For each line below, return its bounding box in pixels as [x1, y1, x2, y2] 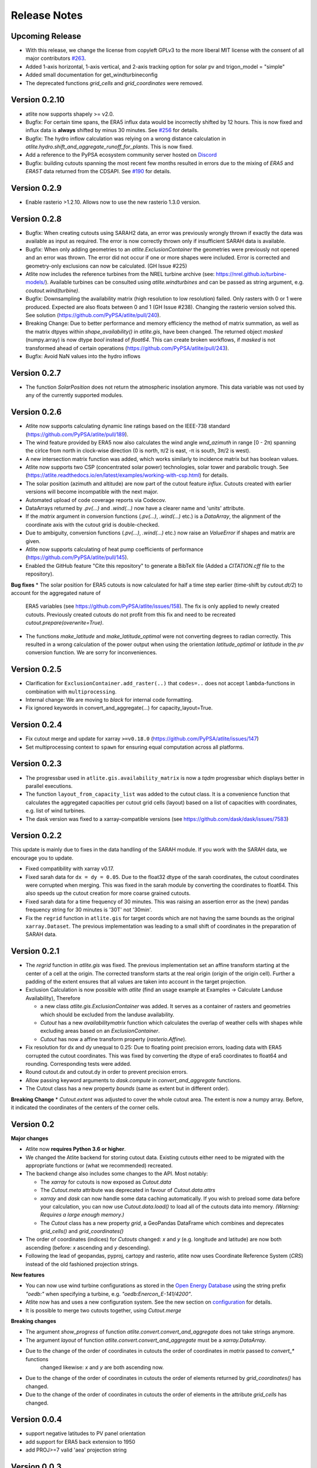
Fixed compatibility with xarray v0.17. [25, 865, 114, 872]
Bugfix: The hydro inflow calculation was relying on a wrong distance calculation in [25, 135, 226, 142]
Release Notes [11, 9, 83, 22]
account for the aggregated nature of [11, 589, 101, 596]
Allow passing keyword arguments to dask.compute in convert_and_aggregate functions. [25, 1076, 242, 1083]
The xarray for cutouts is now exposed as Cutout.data [40, 1178, 171, 1186]
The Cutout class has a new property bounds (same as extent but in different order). [25, 1085, 230, 1092]
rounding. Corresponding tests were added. [25, 1060, 131, 1067]
